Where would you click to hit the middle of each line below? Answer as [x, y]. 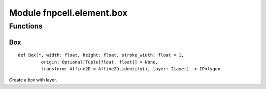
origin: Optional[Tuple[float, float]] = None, [100, 62]
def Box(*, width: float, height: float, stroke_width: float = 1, [101, 55]
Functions [26, 26]
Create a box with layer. [33, 80]
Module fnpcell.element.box [68, 13]
